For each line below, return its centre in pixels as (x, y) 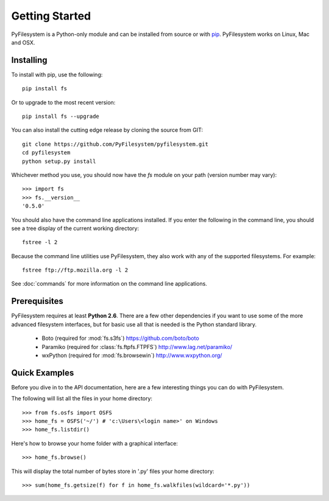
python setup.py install (59, 161)
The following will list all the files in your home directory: (82, 398)
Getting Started (51, 16)
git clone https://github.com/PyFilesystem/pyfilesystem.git (115, 144)
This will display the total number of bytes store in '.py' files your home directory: (113, 471)
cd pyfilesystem (46, 153)
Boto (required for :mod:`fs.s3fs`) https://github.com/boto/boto (120, 338)
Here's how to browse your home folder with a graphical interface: (94, 443)
